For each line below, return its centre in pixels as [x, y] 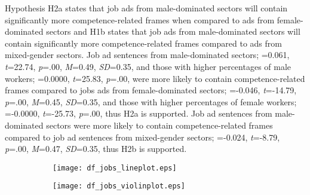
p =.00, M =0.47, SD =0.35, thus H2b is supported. [96, 149]
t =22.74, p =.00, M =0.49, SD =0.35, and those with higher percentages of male [148, 66]
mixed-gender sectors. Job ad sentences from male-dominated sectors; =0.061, [147, 55]
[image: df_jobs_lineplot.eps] [115, 168]
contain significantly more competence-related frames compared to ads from [143, 43]
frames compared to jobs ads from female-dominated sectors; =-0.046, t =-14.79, [151, 90]
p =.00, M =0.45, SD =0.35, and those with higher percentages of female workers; [151, 101]
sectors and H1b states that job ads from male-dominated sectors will [173, 31]
